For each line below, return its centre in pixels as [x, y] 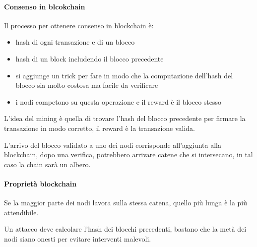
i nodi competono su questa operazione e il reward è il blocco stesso [119, 101]
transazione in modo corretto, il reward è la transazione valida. [99, 128]
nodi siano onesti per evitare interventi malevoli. [78, 238]
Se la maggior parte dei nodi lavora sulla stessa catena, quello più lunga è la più [126, 203]
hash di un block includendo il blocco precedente [90, 58]
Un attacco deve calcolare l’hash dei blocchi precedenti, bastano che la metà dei [125, 229]
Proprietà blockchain [40, 183]
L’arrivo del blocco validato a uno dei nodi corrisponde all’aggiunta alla [113, 145]
